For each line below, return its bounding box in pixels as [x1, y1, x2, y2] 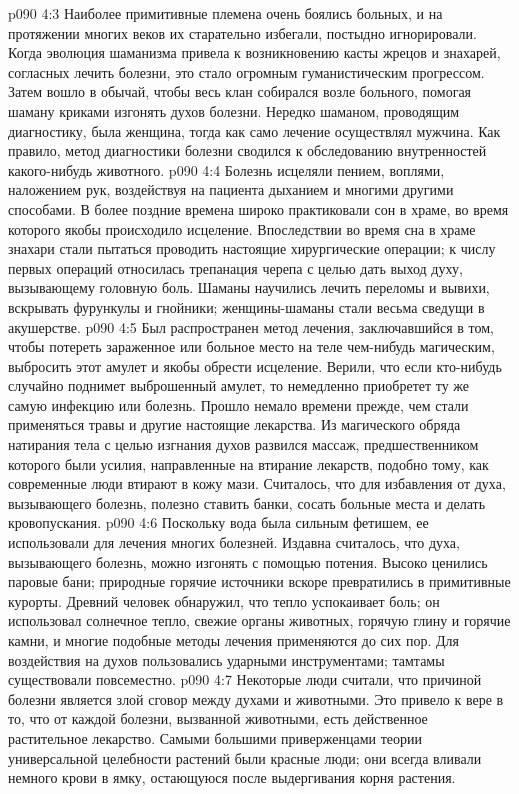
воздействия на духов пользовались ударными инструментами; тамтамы [8, 649, 445, 670]
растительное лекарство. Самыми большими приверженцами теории [8, 727, 423, 748]
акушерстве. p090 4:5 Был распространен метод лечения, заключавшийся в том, [8, 316, 494, 337]
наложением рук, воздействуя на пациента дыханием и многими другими [8, 179, 454, 200]
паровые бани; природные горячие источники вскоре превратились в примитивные [8, 571, 511, 592]
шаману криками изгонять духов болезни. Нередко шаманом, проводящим [8, 100, 460, 121]
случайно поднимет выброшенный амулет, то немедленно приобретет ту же [8, 375, 470, 396]
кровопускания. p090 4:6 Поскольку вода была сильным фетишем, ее [8, 512, 429, 533]
